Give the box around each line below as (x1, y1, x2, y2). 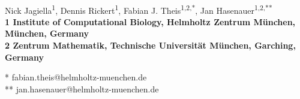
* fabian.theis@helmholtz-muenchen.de (5, 71, 147, 83)
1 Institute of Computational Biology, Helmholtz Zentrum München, (5, 15, 296, 28)
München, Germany (5, 27, 89, 40)
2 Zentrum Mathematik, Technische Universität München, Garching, (5, 39, 296, 52)
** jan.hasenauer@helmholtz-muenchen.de (5, 82, 159, 95)
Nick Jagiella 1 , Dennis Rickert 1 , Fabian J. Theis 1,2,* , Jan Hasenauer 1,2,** (5, 2, 272, 16)
